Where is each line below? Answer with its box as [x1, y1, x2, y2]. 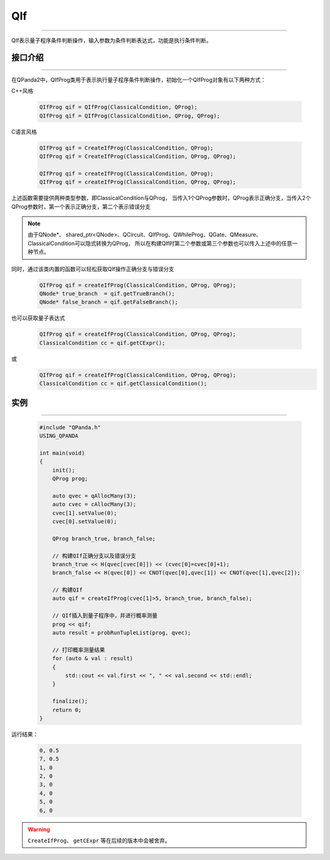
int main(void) [39, 450, 85, 456]
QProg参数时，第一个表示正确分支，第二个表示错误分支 [11, 202, 151, 210]
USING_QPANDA [39, 432, 79, 440]
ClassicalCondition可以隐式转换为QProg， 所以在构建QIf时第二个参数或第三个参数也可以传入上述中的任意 [28, 239, 293, 247]
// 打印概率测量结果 [52, 646, 105, 653]
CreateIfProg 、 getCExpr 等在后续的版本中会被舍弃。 [28, 837, 170, 844]
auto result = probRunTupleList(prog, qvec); [52, 629, 191, 636]
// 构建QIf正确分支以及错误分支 [52, 552, 136, 559]
